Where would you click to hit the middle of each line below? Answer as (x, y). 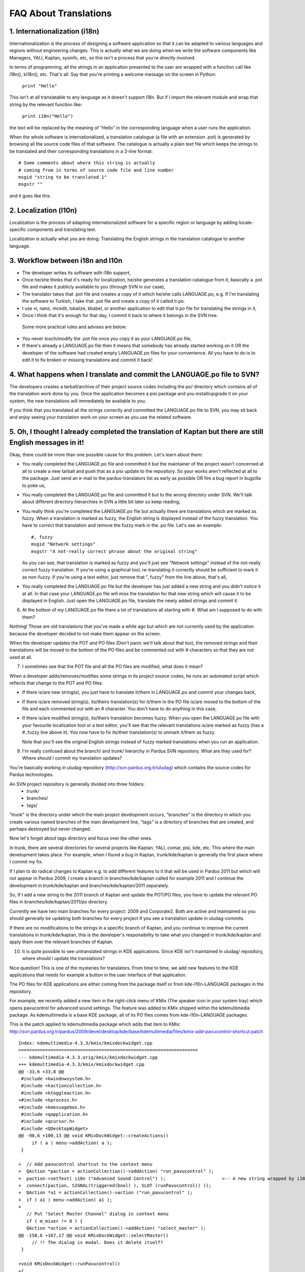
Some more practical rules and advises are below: (74, 327)
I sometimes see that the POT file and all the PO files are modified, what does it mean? (113, 667)
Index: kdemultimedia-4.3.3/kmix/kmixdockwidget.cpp (85, 1043)
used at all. (21, 657)
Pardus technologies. (32, 775)
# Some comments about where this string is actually (87, 163)
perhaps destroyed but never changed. (50, 829)
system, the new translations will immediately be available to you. (78, 401)
